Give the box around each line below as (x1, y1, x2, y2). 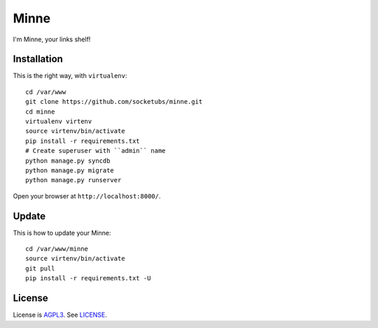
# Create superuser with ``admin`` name (25, 147, 166, 155)
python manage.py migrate (25, 166, 115, 175)
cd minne (25, 107, 55, 116)
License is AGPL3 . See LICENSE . (13, 310, 108, 319)
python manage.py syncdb (25, 156, 111, 165)
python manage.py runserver (25, 176, 122, 184)
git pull (25, 264, 55, 273)
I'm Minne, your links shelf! (13, 35, 91, 43)
